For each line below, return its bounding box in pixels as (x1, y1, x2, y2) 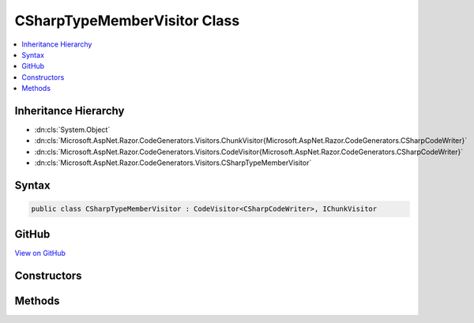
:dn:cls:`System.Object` (34, 125, 111, 134)
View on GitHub (14, 248, 66, 257)
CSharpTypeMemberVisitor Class (14, 12, 240, 29)
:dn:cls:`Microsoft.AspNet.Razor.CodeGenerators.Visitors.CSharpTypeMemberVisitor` (34, 158, 312, 167)
